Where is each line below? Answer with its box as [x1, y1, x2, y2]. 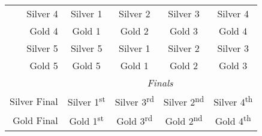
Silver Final [10, 94, 58, 108]
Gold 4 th [215, 112, 251, 128]
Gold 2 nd [165, 112, 203, 128]
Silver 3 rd [115, 93, 154, 109]
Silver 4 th [213, 93, 253, 109]
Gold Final [13, 113, 58, 127]
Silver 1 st [67, 93, 106, 109]
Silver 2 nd [163, 93, 204, 109]
